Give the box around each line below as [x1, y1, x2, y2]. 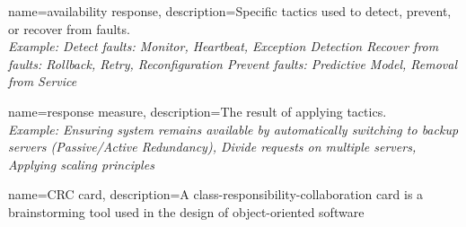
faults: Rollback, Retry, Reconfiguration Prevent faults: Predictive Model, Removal [8, 54, 458, 73]
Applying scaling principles [8, 154, 154, 173]
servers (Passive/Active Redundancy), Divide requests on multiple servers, [8, 137, 417, 156]
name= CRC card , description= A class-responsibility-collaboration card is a [8, 185, 424, 204]
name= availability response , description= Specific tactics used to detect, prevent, [8, 2, 452, 20]
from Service [8, 72, 77, 91]
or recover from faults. [8, 19, 130, 38]
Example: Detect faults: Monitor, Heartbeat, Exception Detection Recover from [8, 37, 439, 56]
